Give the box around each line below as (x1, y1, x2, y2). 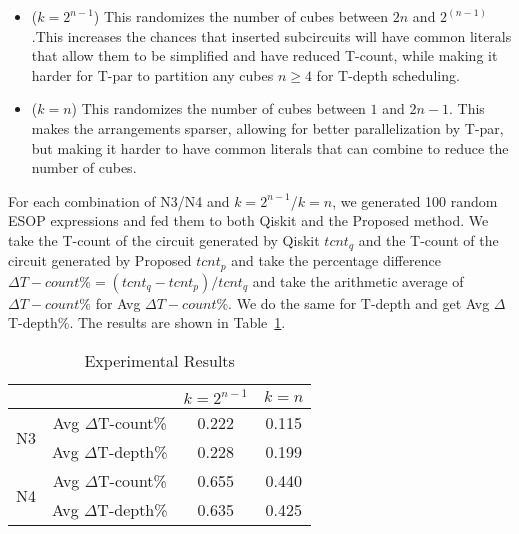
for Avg (95, 292, 141, 313)
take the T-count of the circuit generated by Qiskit (8, 229, 320, 250)
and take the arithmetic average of (252, 270, 464, 291)
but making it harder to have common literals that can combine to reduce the (31, 137, 509, 158)
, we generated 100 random (332, 190, 498, 211)
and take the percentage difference (231, 250, 441, 271)
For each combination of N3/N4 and (8, 190, 230, 211)
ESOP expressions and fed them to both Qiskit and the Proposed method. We (8, 210, 489, 231)
